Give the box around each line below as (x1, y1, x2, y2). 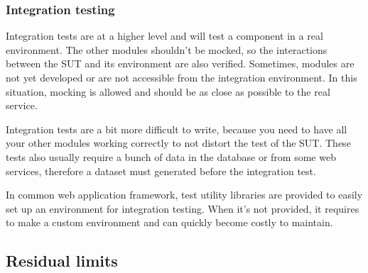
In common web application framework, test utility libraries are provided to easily (6, 187, 363, 202)
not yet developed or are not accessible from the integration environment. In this (6, 70, 357, 84)
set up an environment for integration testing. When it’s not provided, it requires (6, 201, 359, 216)
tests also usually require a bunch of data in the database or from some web (6, 149, 336, 164)
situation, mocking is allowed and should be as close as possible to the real (6, 84, 330, 99)
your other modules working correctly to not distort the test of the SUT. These (6, 135, 351, 150)
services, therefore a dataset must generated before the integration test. (6, 163, 316, 178)
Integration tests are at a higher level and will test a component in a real (6, 28, 323, 43)
